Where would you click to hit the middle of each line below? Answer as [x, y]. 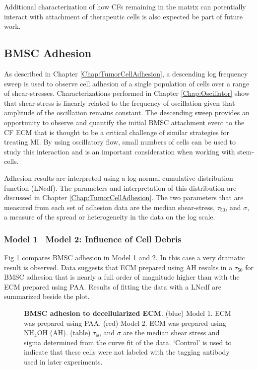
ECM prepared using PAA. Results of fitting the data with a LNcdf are [113, 286]
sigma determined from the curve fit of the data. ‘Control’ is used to [128, 342]
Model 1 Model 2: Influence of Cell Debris [93, 239]
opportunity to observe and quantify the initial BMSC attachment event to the [124, 122]
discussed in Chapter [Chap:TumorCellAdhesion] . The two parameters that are [124, 197]
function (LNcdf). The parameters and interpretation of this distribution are [120, 187]
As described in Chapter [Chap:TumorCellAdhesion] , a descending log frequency [126, 73]
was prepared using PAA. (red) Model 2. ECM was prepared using [125, 323]
